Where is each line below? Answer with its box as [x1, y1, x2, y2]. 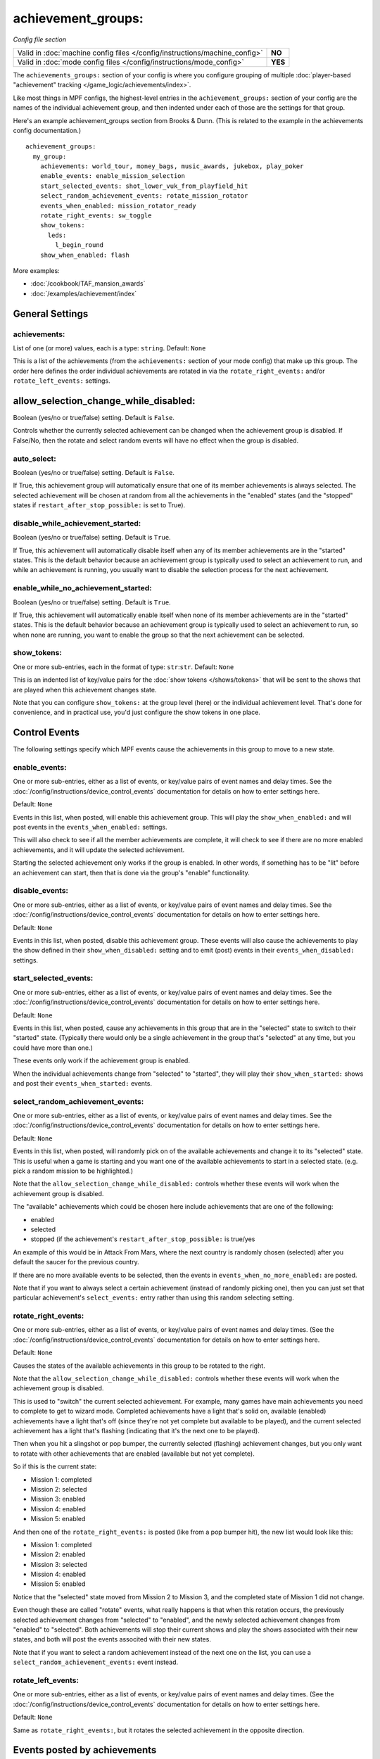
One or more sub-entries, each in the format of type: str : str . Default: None [13, 662, 234, 671]
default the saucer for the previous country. [13, 1258, 140, 1266]
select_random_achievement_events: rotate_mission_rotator [39, 192, 248, 200]
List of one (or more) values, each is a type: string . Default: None [13, 343, 206, 352]
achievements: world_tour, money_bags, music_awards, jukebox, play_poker [39, 163, 304, 170]
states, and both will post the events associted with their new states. [13, 1635, 211, 1644]
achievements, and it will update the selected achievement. [13, 845, 185, 854]
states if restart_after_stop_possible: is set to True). [13, 501, 186, 509]
